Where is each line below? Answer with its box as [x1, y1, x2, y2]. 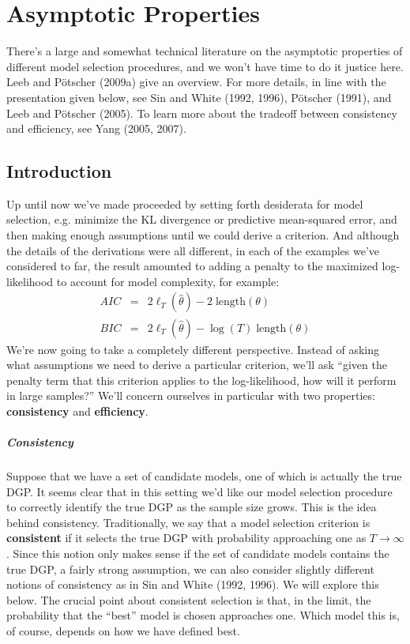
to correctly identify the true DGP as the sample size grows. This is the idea [6, 499, 377, 515]
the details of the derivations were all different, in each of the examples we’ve [6, 242, 380, 258]
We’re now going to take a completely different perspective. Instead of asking [6, 341, 380, 357]
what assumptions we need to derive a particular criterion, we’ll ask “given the [6, 356, 387, 373]
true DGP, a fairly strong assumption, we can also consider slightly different [6, 560, 374, 577]
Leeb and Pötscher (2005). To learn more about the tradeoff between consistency [6, 104, 398, 121]
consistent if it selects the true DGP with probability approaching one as [6, 529, 367, 546]
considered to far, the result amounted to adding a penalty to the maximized [6, 258, 378, 274]
